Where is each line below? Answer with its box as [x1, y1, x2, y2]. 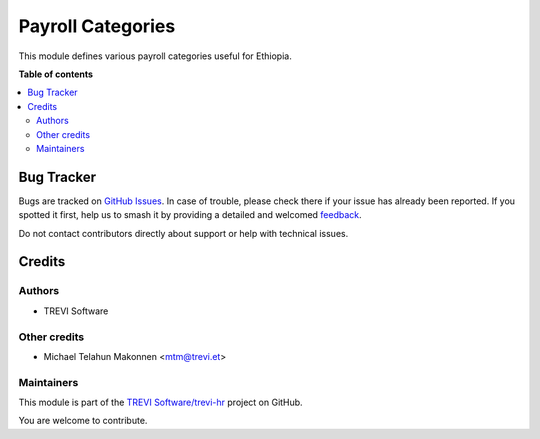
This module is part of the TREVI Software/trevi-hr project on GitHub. [18, 396, 304, 409]
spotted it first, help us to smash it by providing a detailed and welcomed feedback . [18, 209, 362, 221]
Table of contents [18, 68, 94, 80]
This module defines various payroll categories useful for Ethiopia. [18, 50, 292, 62]
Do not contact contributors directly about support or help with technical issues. [18, 227, 349, 239]
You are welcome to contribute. [18, 415, 148, 427]
